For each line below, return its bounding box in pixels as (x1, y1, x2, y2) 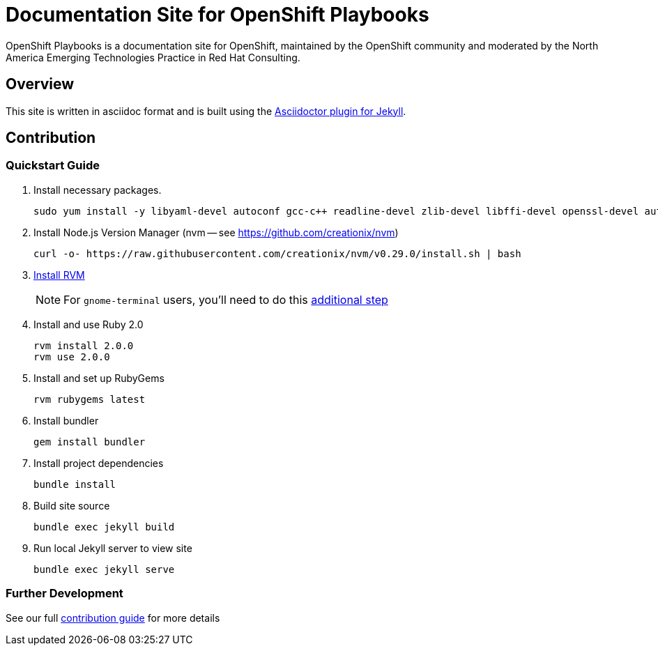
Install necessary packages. (33, 183, 162, 196)
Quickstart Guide (6, 158, 100, 173)
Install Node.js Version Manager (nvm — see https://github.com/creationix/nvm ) (33, 226, 399, 238)
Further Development (6, 586, 123, 601)
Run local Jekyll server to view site (33, 542, 192, 554)
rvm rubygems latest (33, 393, 146, 405)
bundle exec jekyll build (33, 521, 175, 533)
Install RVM (33, 268, 85, 281)
